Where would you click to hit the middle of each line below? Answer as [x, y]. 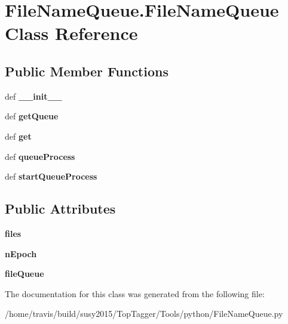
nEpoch [21, 253]
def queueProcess [40, 156]
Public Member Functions [87, 71]
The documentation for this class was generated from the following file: [135, 293]
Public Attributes [60, 209]
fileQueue [24, 274]
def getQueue [32, 116]
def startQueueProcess [51, 176]
